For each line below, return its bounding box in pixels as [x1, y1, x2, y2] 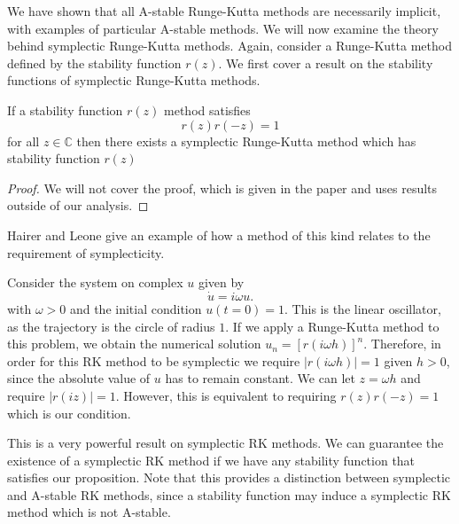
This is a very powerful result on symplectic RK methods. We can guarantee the [7, 434, 444, 452]
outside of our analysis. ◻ [7, 196, 149, 215]
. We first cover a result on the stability [218, 53, 433, 72]
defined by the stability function [7, 53, 182, 72]
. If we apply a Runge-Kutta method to [225, 317, 440, 335]
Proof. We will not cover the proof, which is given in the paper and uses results [7, 178, 438, 197]
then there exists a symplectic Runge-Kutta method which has [76, 131, 416, 150]
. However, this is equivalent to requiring [115, 386, 337, 404]
